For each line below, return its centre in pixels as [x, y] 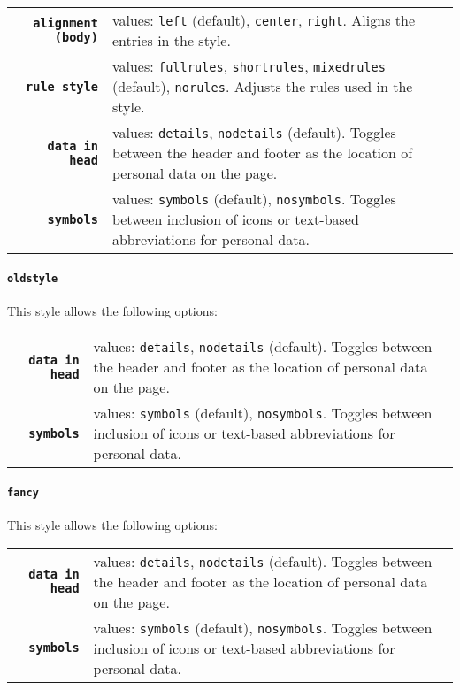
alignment [65, 23]
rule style [62, 86]
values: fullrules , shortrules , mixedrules [249, 66]
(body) [76, 37]
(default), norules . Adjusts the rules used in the [262, 86]
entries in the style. [171, 40]
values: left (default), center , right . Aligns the [264, 20]
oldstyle [33, 278]
